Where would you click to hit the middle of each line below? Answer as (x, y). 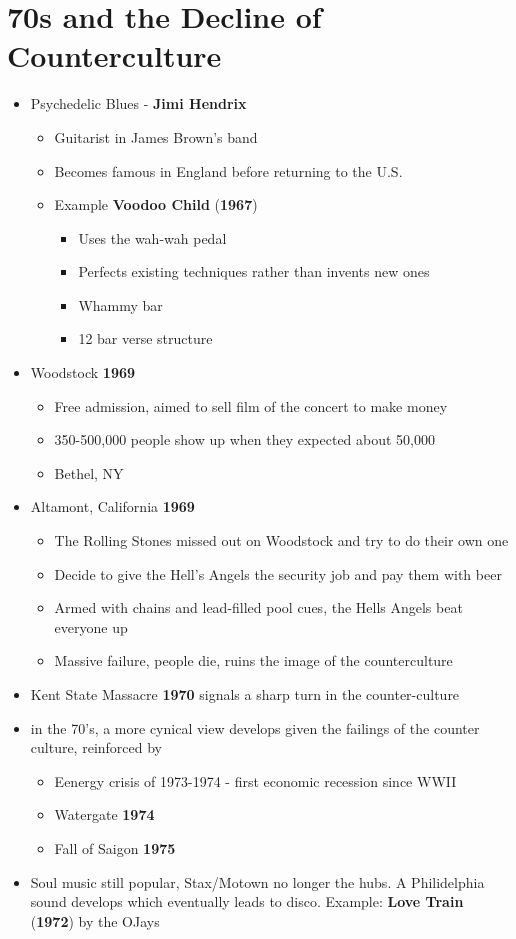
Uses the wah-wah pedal (152, 237)
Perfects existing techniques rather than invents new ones (254, 271)
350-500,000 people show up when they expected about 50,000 (245, 439)
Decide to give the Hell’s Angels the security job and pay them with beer (278, 573)
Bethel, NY (89, 472)
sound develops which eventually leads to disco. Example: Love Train (247, 901)
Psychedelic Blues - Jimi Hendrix (138, 103)
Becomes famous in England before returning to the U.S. (228, 170)
